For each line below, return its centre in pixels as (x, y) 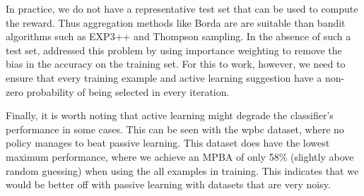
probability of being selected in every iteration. (128, 91)
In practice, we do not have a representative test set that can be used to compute (182, 8)
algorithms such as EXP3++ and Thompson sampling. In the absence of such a (178, 36)
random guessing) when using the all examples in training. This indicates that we (182, 170)
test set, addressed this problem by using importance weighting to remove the (174, 50)
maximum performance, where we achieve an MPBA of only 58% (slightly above (180, 156)
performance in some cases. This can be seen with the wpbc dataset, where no (175, 129)
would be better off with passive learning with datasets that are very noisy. (168, 184)
